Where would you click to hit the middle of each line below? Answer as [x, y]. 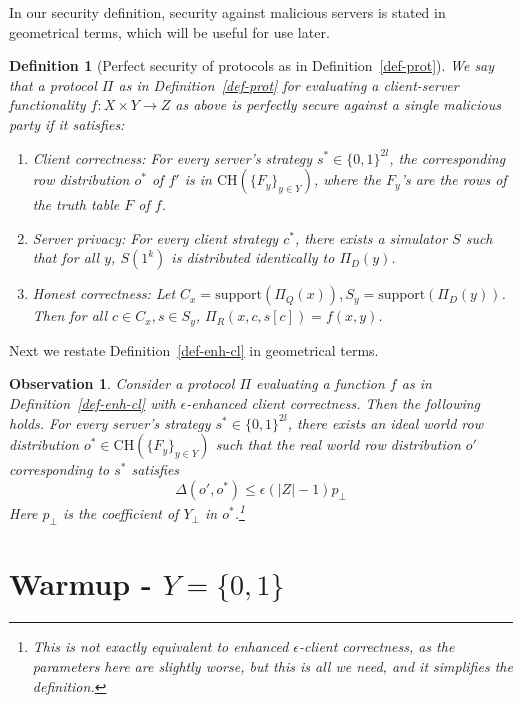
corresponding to [59, 469]
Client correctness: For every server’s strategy [172, 157]
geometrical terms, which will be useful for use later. [169, 31]
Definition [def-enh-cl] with [92, 402]
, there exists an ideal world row [385, 422]
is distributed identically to [253, 257]
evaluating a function [320, 383]
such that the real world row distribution [338, 444]
